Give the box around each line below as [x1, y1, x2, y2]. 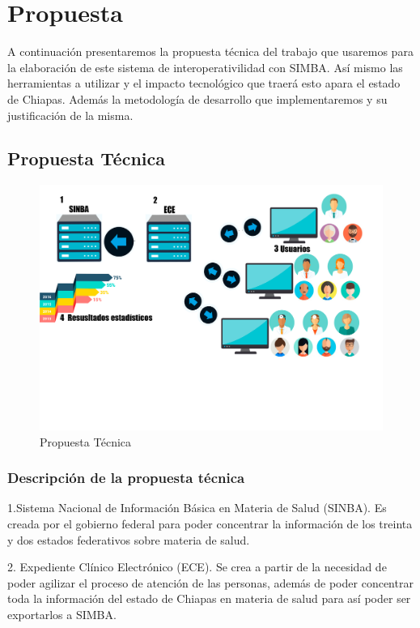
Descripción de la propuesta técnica [7, 468, 245, 488]
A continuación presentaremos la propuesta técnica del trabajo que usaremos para [7, 43, 414, 60]
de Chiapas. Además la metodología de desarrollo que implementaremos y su [7, 90, 388, 107]
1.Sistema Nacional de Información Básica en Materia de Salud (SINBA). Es [7, 499, 387, 516]
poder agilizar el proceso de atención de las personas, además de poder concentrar [7, 574, 414, 591]
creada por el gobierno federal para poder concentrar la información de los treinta [7, 515, 413, 532]
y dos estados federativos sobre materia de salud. [7, 531, 250, 548]
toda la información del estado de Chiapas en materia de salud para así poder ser [7, 590, 411, 607]
